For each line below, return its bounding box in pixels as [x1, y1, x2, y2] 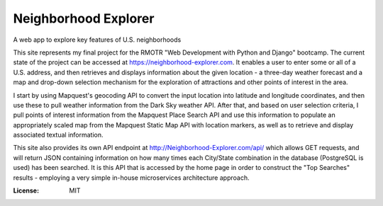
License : [13, 186, 39, 195]
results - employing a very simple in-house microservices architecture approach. [13, 173, 250, 182]
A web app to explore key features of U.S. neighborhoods [13, 35, 182, 44]
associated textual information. [13, 131, 104, 139]
